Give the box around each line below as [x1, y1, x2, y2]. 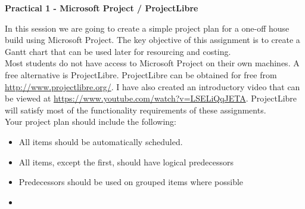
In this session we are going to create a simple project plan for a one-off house [5, 21, 290, 34]
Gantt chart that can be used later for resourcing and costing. [5, 45, 231, 57]
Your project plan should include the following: [5, 115, 176, 128]
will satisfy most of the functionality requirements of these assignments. [5, 103, 266, 116]
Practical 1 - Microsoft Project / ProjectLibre [5, 2, 198, 14]
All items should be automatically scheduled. [18, 135, 183, 147]
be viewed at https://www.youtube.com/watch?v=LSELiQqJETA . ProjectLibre [5, 92, 297, 105]
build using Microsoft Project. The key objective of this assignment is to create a [5, 33, 300, 46]
